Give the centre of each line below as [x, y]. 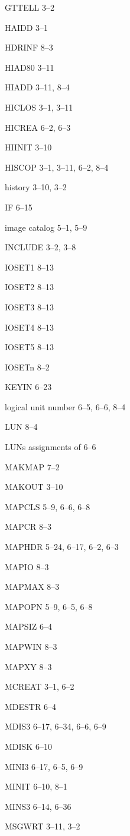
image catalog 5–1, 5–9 [46, 227]
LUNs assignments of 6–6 [51, 447]
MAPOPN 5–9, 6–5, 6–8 [49, 606]
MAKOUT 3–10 [34, 487]
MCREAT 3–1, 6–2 [40, 686]
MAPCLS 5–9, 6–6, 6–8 [48, 506]
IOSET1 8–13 [30, 267]
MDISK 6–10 [28, 746]
